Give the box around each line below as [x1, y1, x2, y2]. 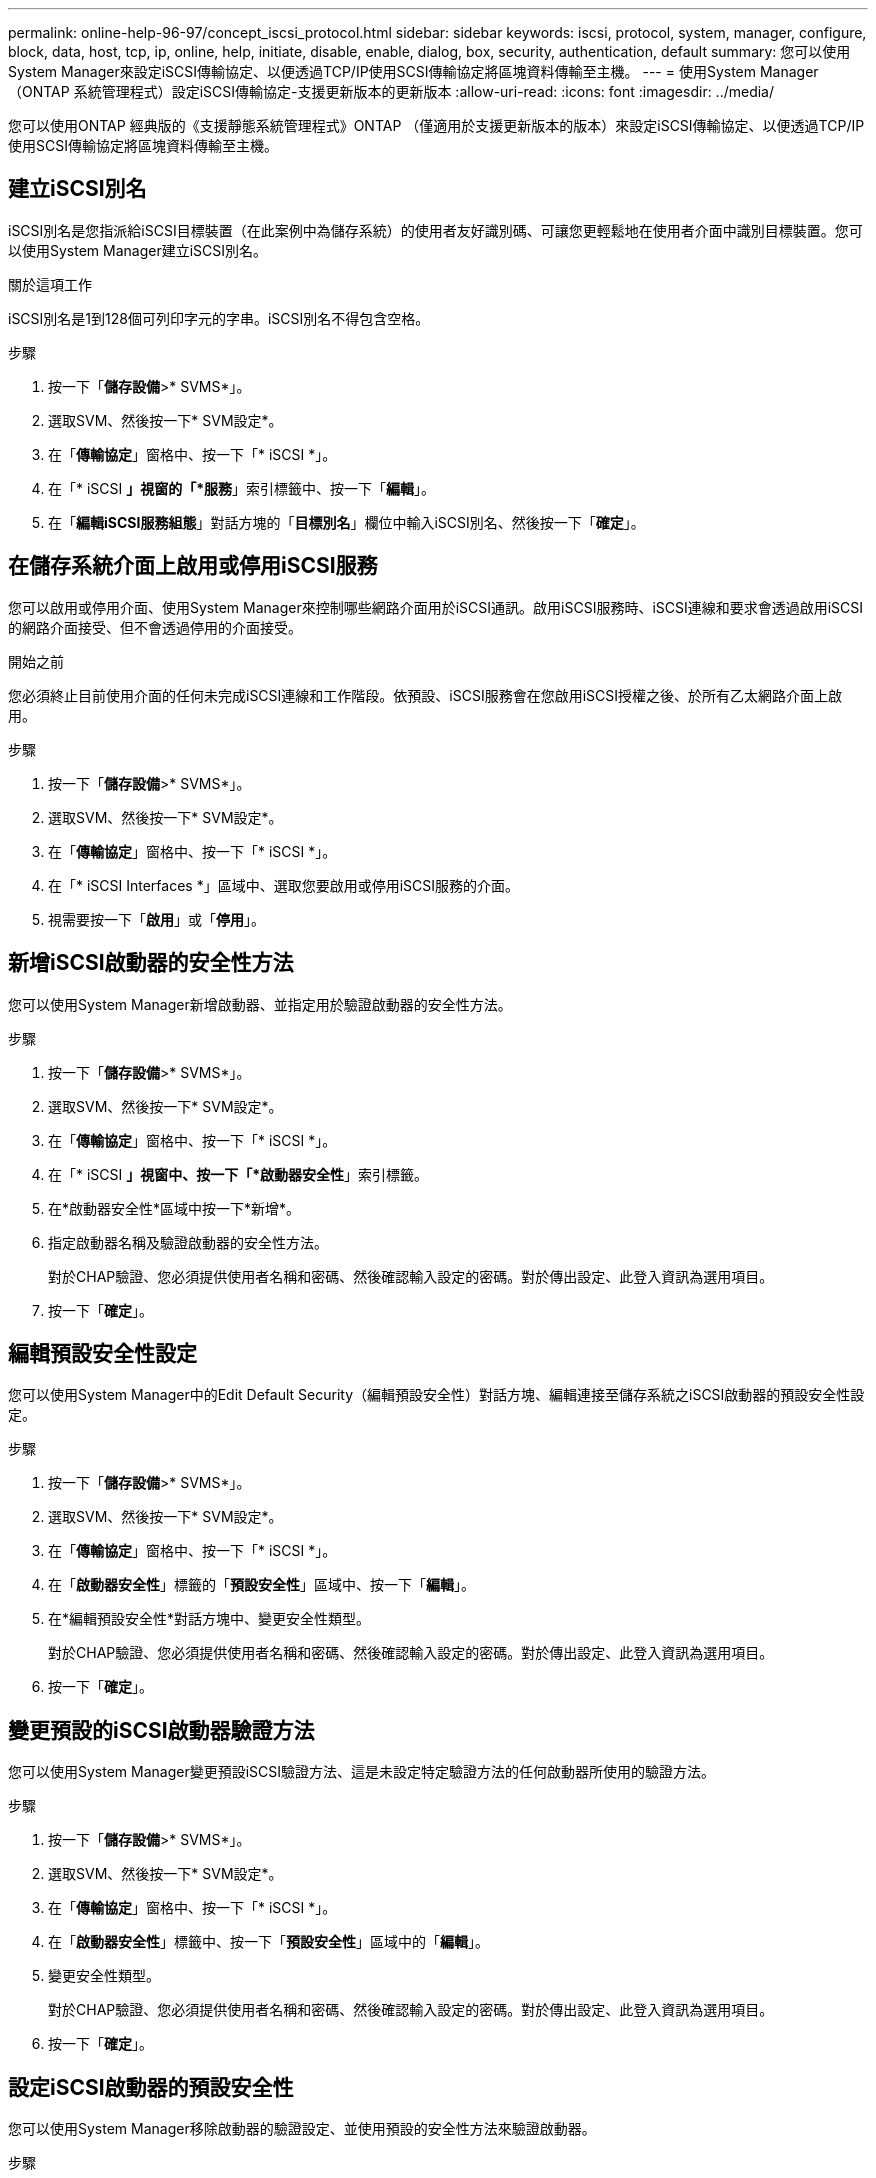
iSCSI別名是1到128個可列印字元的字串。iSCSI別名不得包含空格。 [8, 309, 430, 327]
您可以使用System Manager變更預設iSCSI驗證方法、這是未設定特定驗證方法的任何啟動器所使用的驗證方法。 [8, 1763, 716, 1781]
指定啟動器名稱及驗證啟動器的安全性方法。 [48, 1233, 328, 1251]
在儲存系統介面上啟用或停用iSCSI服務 [8, 553, 378, 579]
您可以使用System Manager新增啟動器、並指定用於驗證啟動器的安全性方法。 [8, 995, 512, 1013]
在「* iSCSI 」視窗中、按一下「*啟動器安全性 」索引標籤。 [48, 1165, 429, 1183]
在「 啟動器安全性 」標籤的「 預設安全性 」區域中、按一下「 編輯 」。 [48, 1576, 475, 1594]
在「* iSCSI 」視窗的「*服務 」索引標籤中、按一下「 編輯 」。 [48, 479, 436, 497]
